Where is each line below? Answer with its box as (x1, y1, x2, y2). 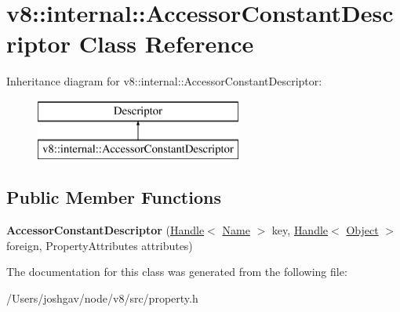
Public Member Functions (6, 185, 221, 209)
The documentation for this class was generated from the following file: (6, 263, 347, 280)
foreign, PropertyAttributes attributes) (6, 237, 193, 253)
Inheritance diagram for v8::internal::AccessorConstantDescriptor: (6, 73, 322, 89)
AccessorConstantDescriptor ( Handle (6, 222, 205, 238)
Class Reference (78, 27, 254, 60)
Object (346, 222, 379, 238)
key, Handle (271, 222, 329, 238)
